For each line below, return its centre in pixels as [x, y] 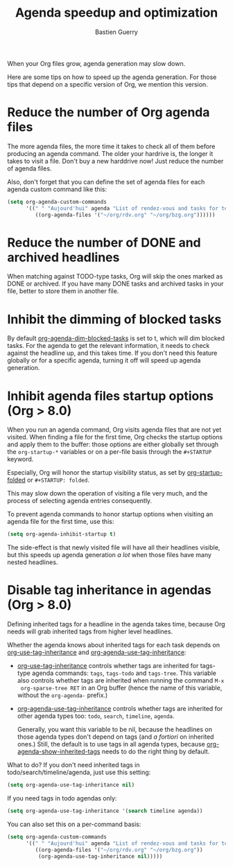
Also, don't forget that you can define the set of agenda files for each [106, 182]
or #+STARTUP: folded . [58, 480]
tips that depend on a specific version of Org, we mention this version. [107, 84]
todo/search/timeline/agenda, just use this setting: [79, 772]
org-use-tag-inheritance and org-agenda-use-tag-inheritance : [97, 652]
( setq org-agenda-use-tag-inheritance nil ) [71, 785]
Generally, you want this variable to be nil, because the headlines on [115, 730]
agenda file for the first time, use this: [61, 522]
